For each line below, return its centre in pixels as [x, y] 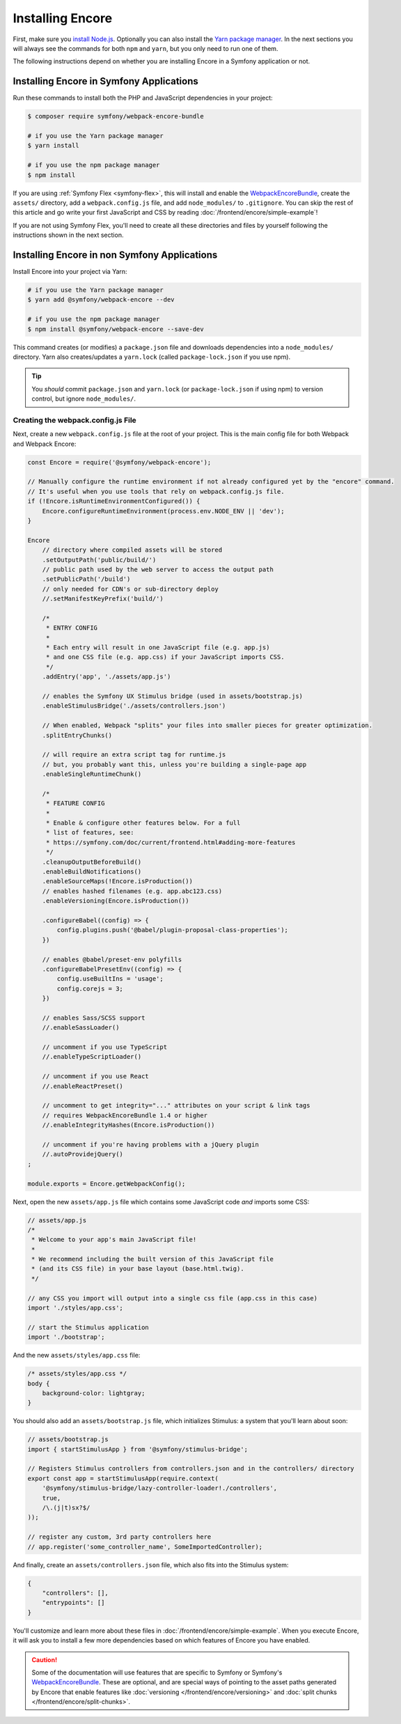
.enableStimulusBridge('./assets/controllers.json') [134, 706]
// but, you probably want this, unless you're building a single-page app [174, 764]
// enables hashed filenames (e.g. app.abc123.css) [132, 891]
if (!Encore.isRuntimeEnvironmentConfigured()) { [114, 501]
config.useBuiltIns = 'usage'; [110, 979]
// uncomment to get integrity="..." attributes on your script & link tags [176, 1105]
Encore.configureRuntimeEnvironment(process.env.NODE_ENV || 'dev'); [163, 511]
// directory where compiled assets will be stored [132, 550]
